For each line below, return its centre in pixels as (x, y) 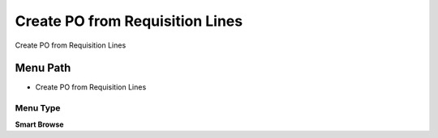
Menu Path (43, 68)
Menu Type (38, 108)
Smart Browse (39, 124)
